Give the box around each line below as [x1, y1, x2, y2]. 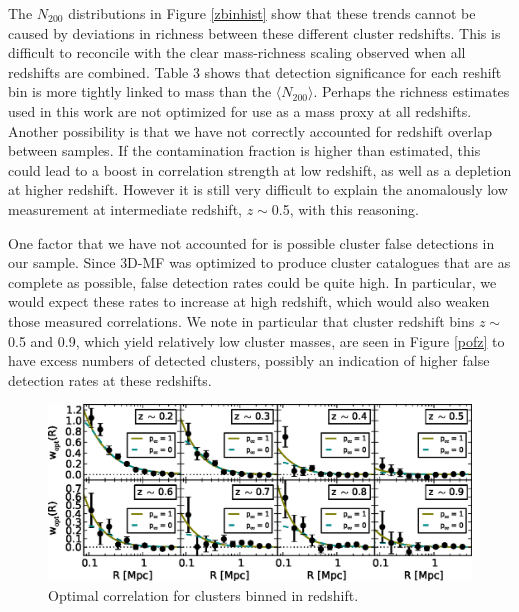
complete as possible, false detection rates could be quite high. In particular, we [8, 271, 497, 292]
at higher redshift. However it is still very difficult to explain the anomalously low [8, 179, 508, 200]
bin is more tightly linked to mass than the [8, 81, 272, 102]
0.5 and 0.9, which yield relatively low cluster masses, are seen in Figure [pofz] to [8, 330, 505, 351]
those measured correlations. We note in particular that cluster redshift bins [8, 310, 475, 331]
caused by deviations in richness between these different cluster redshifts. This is [8, 22, 501, 43]
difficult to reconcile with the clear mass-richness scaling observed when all [8, 42, 466, 63]
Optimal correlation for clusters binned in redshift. [48, 584, 359, 605]
